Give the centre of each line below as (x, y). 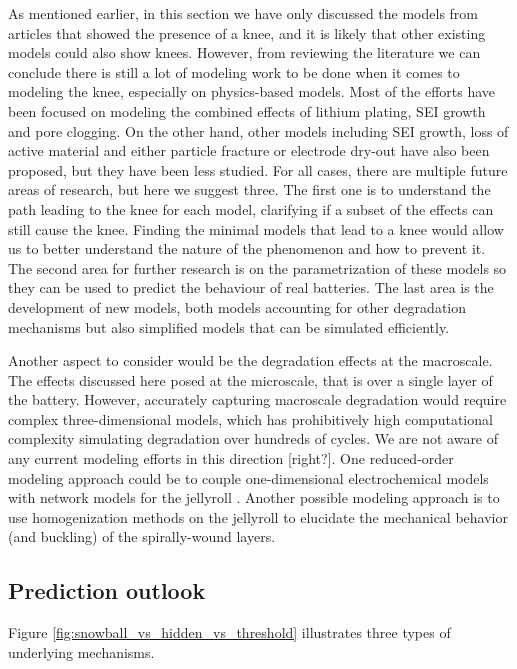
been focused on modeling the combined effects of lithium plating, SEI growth (247, 110)
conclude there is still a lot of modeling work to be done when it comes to (234, 71)
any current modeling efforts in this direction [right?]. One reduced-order (231, 458)
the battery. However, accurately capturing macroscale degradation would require (257, 399)
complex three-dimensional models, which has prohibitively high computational (250, 418)
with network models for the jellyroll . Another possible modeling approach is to (254, 497)
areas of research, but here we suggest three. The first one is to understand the (249, 189)
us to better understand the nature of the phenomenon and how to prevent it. (247, 248)
